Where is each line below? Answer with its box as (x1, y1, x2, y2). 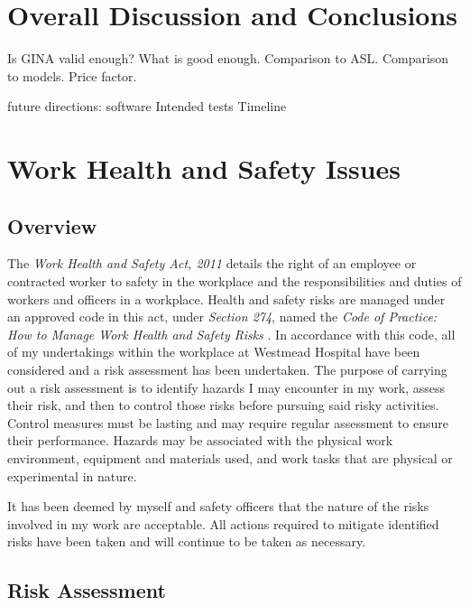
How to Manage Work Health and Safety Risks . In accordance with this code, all (7, 324, 456, 343)
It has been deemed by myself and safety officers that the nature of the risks (7, 497, 429, 516)
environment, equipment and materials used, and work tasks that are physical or (7, 449, 453, 468)
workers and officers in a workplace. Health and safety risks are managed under (7, 289, 446, 308)
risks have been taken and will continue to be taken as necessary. (7, 532, 366, 551)
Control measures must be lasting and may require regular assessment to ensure (7, 413, 448, 432)
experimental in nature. (7, 466, 137, 485)
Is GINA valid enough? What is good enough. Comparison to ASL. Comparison (7, 49, 449, 68)
